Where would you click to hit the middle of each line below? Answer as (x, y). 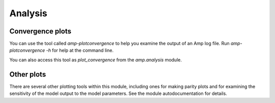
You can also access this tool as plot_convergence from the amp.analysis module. (95, 60)
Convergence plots (40, 31)
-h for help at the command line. (80, 50)
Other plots (28, 74)
